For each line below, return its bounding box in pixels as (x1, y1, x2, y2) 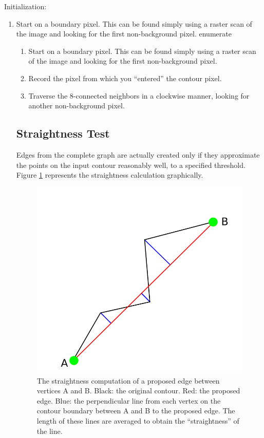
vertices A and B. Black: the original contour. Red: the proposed (36, 385, 240, 396)
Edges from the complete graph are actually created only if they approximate (16, 149, 260, 160)
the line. (36, 425, 63, 436)
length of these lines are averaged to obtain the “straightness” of (36, 415, 239, 426)
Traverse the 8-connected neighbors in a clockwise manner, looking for (28, 90, 250, 101)
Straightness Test (16, 125, 110, 141)
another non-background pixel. (28, 100, 125, 111)
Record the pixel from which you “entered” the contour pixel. (28, 72, 222, 83)
